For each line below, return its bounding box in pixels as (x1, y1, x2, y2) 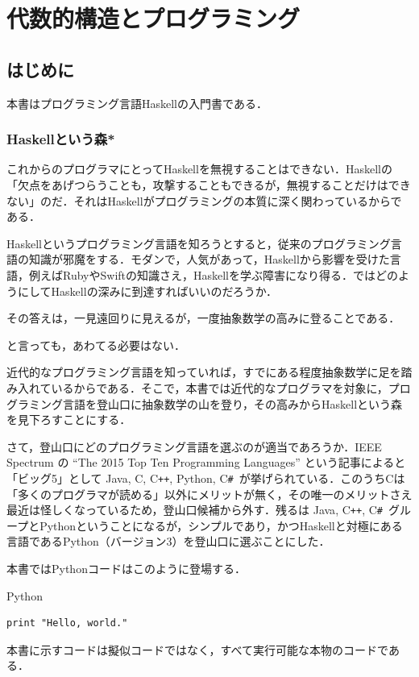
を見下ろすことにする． (6, 411, 131, 428)
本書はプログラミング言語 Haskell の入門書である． (6, 94, 268, 111)
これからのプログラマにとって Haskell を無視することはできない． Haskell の (6, 160, 392, 177)
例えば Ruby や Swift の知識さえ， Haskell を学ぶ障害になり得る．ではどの (28, 266, 399, 283)
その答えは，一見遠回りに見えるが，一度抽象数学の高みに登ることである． (6, 309, 400, 326)
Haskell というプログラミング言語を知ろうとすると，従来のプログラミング (6, 235, 391, 251)
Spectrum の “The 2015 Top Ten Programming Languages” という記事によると (6, 454, 406, 471)
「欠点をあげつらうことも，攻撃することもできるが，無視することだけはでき (6, 176, 411, 193)
